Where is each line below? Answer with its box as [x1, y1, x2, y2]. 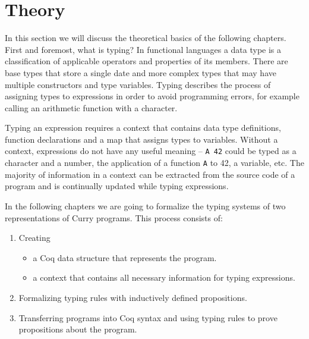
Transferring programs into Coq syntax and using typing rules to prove [18, 311, 278, 324]
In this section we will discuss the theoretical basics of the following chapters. [5, 32, 286, 44]
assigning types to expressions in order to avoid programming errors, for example [5, 90, 299, 102]
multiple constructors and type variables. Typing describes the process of [5, 78, 271, 90]
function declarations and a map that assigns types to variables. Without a [5, 133, 278, 145]
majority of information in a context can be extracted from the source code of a [5, 168, 295, 180]
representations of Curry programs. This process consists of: [5, 211, 223, 224]
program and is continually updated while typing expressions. [5, 180, 229, 192]
